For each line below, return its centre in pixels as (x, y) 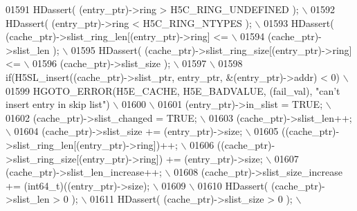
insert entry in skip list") (58, 104)
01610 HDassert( (233, 185)
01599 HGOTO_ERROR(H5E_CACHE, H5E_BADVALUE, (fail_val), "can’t (173, 90)
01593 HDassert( (299, 22)
